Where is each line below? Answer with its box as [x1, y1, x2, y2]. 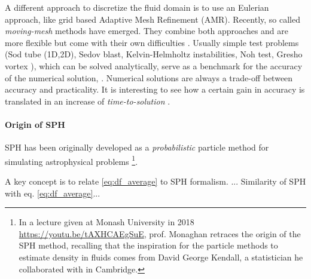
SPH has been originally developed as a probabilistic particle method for [5, 141, 269, 154]
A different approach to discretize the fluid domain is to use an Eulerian [5, 1, 269, 13]
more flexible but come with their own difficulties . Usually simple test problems [5, 36, 299, 48]
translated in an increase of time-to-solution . [5, 94, 170, 107]
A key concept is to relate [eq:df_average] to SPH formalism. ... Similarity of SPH [5, 174, 306, 187]
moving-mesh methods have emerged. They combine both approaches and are [5, 24, 289, 37]
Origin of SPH [5, 118, 65, 130]
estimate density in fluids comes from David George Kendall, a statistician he [19, 250, 303, 263]
